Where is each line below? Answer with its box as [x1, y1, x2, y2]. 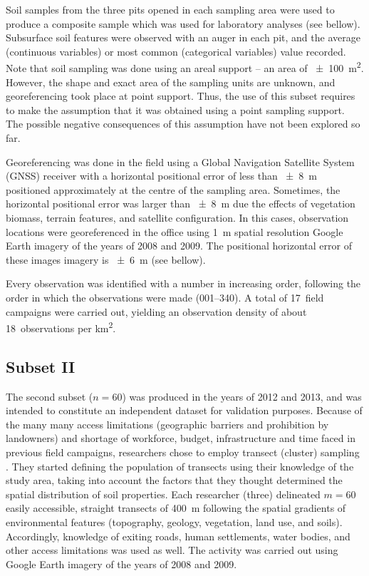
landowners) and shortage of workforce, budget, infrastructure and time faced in [6, 431, 355, 446]
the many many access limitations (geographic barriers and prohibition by [6, 416, 329, 431]
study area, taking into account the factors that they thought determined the [6, 473, 343, 488]
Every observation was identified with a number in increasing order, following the [6, 276, 361, 291]
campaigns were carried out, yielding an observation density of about [6, 304, 307, 319]
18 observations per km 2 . [6, 319, 116, 335]
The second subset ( [6, 389, 93, 403]
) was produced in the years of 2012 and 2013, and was [122, 389, 362, 403]
